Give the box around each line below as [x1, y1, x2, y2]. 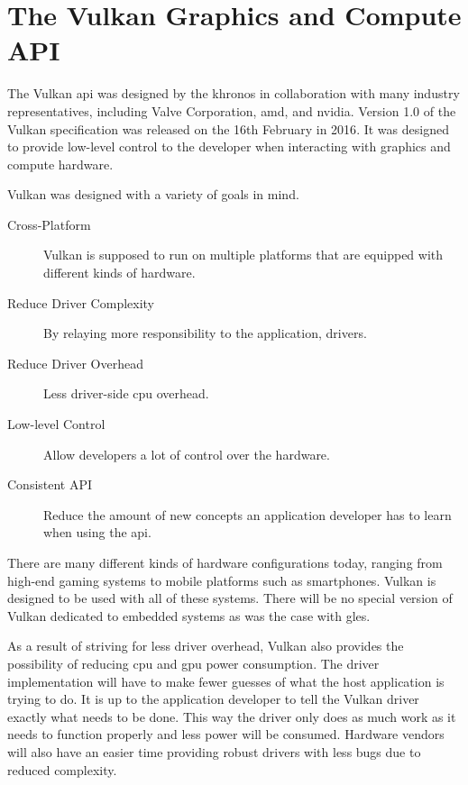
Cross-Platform [7, 215, 91, 233]
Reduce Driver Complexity [7, 293, 155, 312]
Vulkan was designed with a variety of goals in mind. [7, 185, 299, 204]
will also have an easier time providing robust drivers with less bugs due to [7, 742, 421, 761]
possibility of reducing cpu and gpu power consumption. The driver [7, 653, 380, 672]
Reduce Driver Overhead [7, 353, 144, 372]
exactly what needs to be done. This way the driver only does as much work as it [7, 707, 456, 726]
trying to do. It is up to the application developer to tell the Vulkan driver [7, 689, 419, 708]
